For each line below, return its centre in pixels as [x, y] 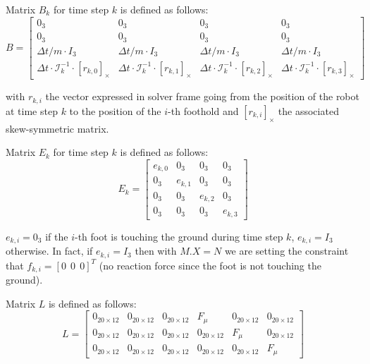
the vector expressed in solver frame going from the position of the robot [202, 96]
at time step [32, 110]
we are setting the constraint [286, 251]
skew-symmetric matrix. [57, 128]
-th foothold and [203, 110]
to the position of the [115, 110]
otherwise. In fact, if [49, 251]
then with [156, 251]
